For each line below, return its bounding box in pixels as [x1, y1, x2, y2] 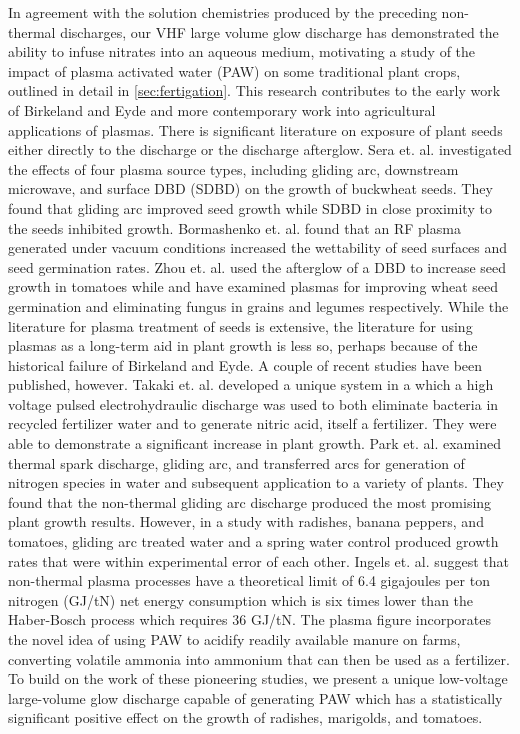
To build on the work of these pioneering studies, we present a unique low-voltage [8, 668, 508, 689]
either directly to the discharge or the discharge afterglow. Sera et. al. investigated [8, 139, 512, 160]
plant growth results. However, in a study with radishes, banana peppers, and [8, 511, 484, 532]
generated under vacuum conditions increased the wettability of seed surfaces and [8, 237, 508, 258]
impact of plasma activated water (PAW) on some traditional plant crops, [8, 60, 461, 81]
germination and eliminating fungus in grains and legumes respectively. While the [8, 295, 509, 316]
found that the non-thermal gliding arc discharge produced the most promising [8, 491, 492, 512]
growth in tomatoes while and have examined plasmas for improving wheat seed [8, 276, 499, 297]
